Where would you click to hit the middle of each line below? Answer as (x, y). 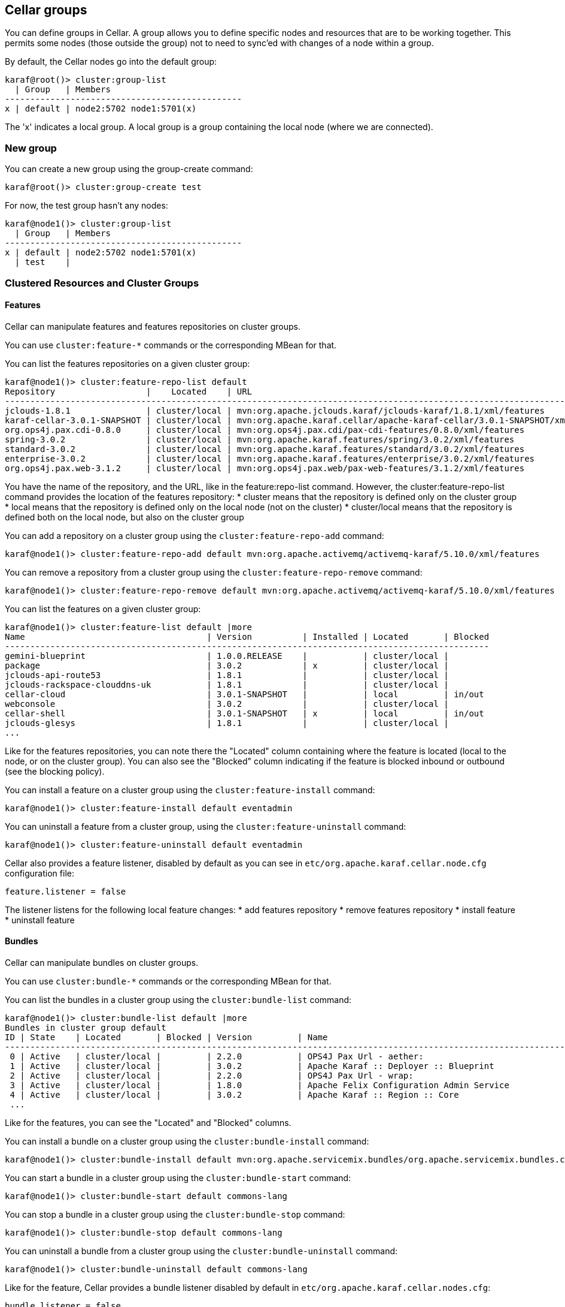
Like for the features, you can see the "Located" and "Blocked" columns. (148, 1122)
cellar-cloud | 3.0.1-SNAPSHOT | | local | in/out (244, 694)
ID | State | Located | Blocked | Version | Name (166, 1037)
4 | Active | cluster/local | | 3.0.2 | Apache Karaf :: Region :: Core (234, 1094)
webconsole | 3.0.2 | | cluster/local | (227, 704)
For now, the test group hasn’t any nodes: (86, 206)
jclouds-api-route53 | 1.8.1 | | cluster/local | (227, 675)
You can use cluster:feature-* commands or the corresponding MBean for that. (171, 345)
